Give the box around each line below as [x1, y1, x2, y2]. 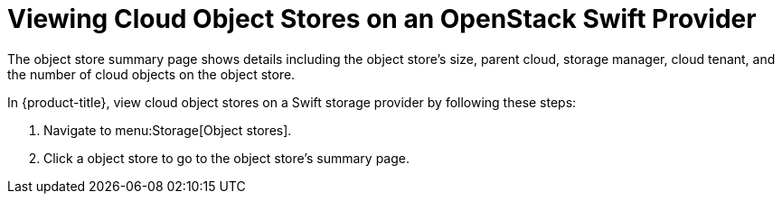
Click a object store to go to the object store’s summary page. [43, 150, 410, 166]
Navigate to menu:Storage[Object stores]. [43, 122, 292, 138]
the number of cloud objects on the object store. [7, 66, 296, 82]
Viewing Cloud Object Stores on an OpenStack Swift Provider [7, 4, 757, 34]
